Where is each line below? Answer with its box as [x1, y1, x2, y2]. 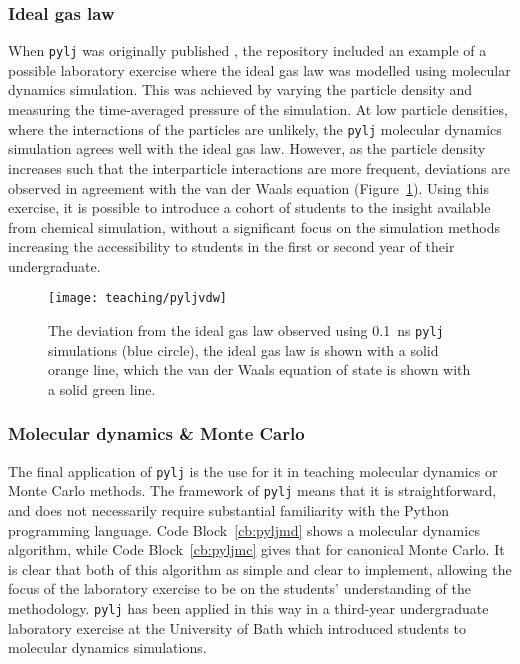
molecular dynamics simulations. [8, 637, 207, 658]
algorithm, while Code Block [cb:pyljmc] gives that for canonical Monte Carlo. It [8, 539, 505, 560]
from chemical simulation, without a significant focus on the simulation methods [8, 216, 500, 237]
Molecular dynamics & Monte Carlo [8, 421, 305, 446]
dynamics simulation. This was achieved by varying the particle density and [8, 79, 473, 100]
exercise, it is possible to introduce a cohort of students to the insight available [8, 197, 491, 218]
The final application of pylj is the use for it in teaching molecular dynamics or [8, 460, 498, 481]
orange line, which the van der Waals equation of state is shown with [48, 359, 471, 380]
